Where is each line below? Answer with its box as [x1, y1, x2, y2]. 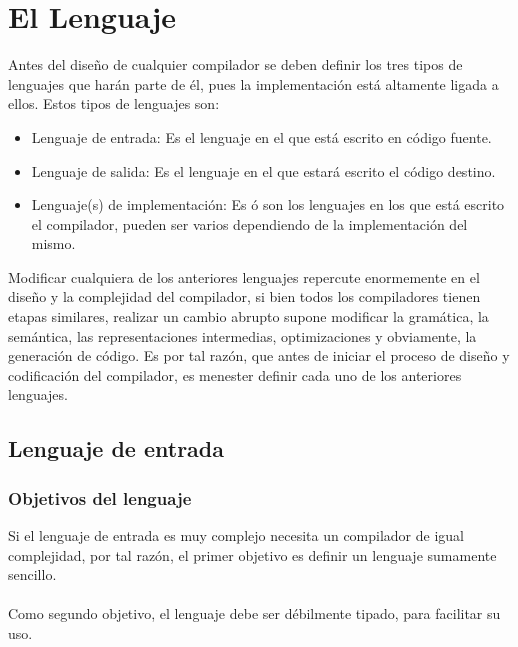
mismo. [31, 233, 76, 254]
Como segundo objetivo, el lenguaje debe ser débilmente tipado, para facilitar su [8, 603, 501, 624]
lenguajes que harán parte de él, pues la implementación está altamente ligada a [8, 73, 499, 94]
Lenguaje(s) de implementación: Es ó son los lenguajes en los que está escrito [31, 194, 505, 215]
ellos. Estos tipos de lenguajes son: [8, 93, 220, 114]
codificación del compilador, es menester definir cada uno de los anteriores [8, 364, 462, 385]
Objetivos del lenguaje [8, 485, 192, 510]
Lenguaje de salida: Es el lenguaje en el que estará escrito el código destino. [31, 160, 496, 181]
